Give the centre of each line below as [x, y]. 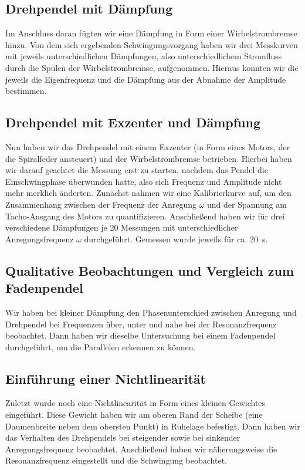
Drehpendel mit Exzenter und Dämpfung [133, 122]
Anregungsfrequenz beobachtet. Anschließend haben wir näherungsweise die [141, 449]
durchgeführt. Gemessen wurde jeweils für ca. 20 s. [176, 239]
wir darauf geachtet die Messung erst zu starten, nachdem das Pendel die [137, 170]
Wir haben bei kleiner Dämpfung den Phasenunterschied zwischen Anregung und [151, 312]
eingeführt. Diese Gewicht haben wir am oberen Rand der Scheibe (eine [134, 415]
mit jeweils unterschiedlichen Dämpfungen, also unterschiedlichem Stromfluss [144, 56]
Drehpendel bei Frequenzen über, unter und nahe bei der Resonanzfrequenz [141, 324]
